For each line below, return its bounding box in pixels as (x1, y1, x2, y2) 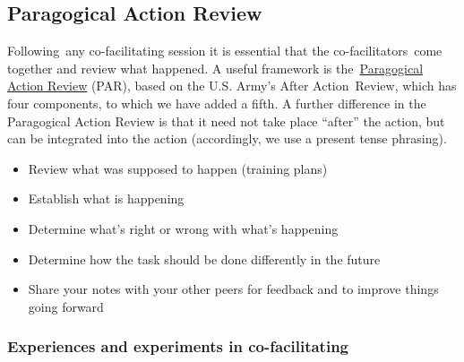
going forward (28, 297, 104, 315)
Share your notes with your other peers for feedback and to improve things (28, 280, 439, 298)
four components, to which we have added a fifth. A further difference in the (7, 93, 426, 112)
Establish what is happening (28, 189, 185, 208)
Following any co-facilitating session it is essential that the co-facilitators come (7, 41, 443, 60)
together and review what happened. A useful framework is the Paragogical (7, 58, 424, 77)
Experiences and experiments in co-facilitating (7, 335, 349, 358)
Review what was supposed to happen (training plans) (28, 159, 328, 177)
